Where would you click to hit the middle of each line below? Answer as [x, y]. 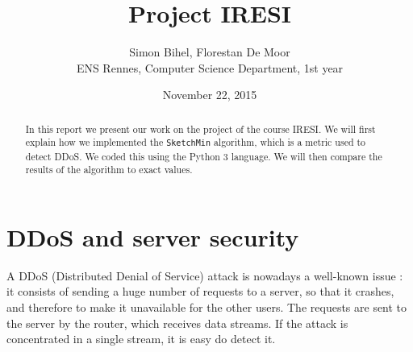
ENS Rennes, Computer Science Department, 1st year [210, 67]
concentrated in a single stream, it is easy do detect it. [141, 339]
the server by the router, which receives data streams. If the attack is [177, 323]
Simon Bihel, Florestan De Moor [210, 52]
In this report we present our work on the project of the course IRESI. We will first [200, 128]
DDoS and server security [153, 236]
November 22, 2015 [210, 95]
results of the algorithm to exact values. [109, 170]
